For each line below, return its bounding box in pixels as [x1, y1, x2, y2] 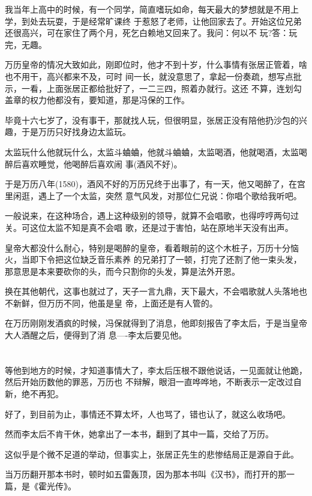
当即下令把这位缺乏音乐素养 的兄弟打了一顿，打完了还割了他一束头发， [21, 253, 302, 266]
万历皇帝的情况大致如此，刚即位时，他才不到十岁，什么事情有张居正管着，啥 [5, 58, 307, 71]
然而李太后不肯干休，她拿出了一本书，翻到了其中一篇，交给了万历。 [5, 428, 274, 440]
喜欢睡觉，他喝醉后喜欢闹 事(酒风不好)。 [21, 157, 182, 170]
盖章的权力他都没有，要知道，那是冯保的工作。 [5, 94, 190, 106]
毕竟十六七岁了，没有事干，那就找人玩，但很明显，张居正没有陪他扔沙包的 [5, 113, 299, 126]
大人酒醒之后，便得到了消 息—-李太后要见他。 [5, 329, 187, 341]
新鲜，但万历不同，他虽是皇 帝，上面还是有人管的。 [13, 296, 218, 309]
